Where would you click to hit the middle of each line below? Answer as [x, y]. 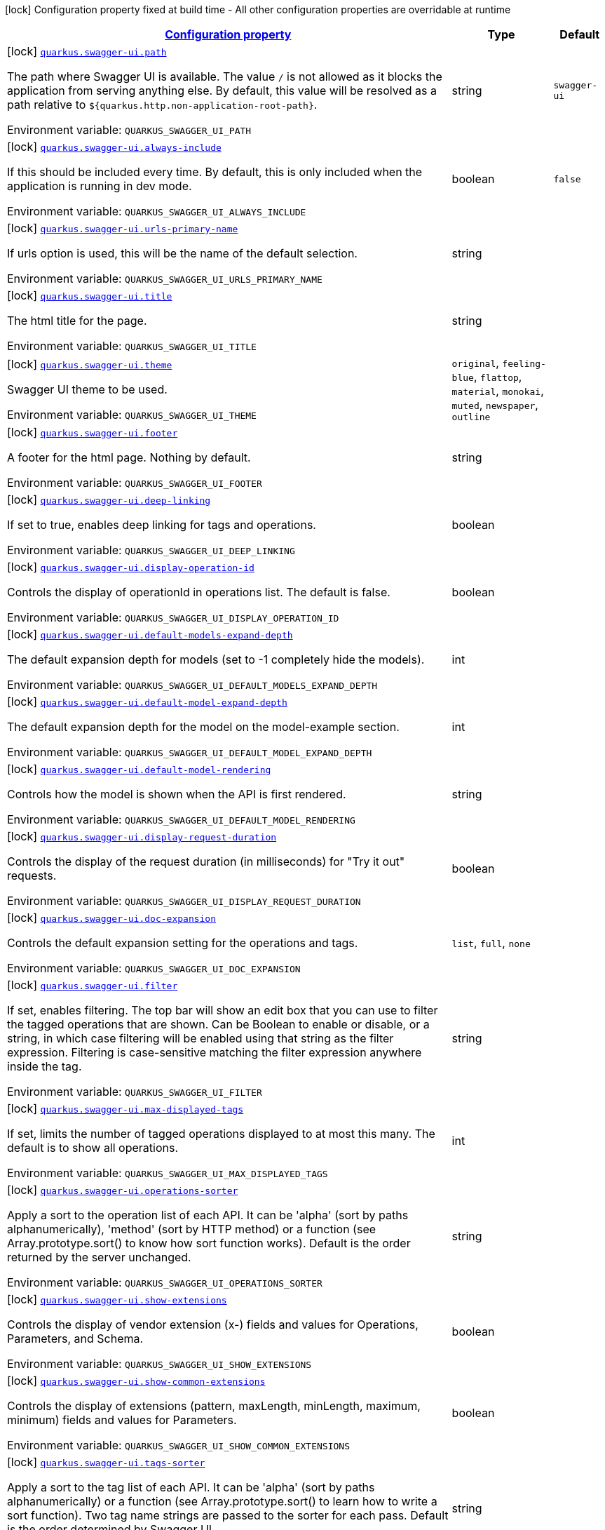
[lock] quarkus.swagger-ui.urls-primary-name [123, 228]
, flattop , [498, 377]
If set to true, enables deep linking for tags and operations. [162, 525]
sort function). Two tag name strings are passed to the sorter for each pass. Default [228, 1515]
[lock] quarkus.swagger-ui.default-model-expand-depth [147, 702]
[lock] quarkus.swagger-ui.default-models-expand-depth [150, 634]
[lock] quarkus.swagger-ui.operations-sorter [123, 1190]
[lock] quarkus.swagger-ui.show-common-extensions [136, 1381]
